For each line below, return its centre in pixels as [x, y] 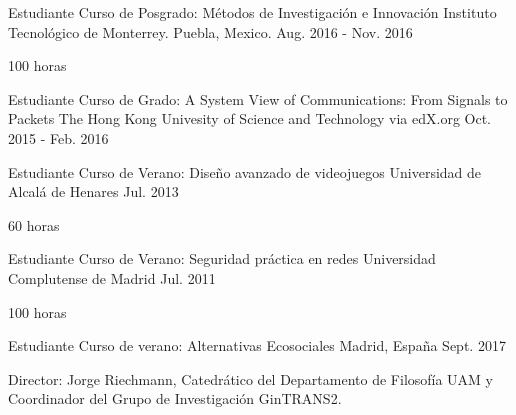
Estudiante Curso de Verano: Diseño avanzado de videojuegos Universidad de [245, 171]
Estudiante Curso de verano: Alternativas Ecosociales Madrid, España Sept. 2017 [257, 345]
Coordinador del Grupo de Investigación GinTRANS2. [175, 398]
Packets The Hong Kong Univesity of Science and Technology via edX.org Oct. [250, 118]
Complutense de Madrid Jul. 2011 [112, 277]
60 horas [34, 224]
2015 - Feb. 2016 [58, 137]
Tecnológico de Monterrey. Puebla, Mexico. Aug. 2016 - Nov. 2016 [210, 31]
